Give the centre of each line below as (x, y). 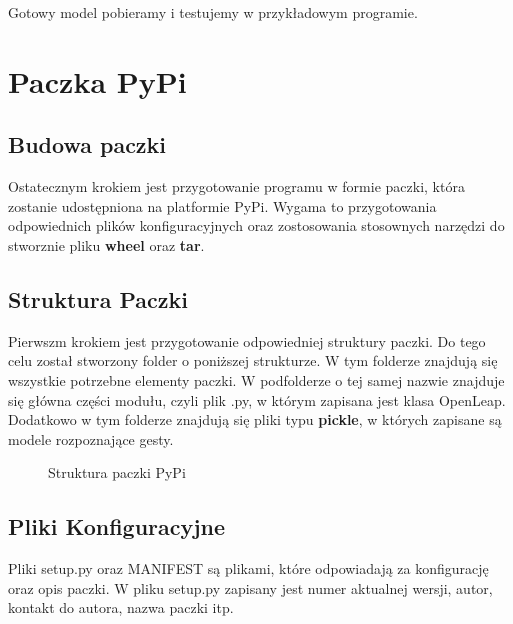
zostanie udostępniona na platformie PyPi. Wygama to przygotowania (222, 205)
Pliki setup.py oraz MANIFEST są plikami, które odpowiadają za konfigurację (248, 568)
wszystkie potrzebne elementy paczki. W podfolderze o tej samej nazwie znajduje (256, 379)
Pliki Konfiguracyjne (117, 526)
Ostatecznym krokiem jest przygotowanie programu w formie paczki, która (236, 186)
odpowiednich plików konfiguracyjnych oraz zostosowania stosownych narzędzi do (256, 225)
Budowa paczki (87, 144)
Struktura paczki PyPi (117, 472)
